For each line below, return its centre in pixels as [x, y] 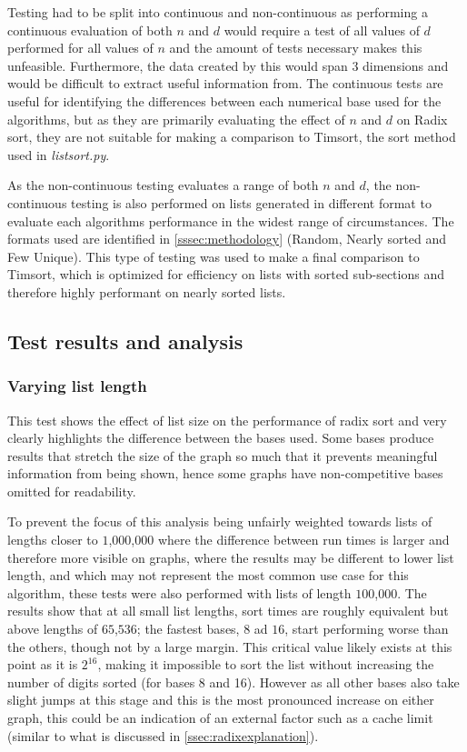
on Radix [422, 119]
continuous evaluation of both [90, 30]
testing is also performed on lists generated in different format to [251, 202]
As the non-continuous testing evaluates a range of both [163, 185]
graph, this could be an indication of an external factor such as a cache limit [220, 717]
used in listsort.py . [59, 154]
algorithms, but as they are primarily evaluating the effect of [176, 119]
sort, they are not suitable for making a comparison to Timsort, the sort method [232, 137]
